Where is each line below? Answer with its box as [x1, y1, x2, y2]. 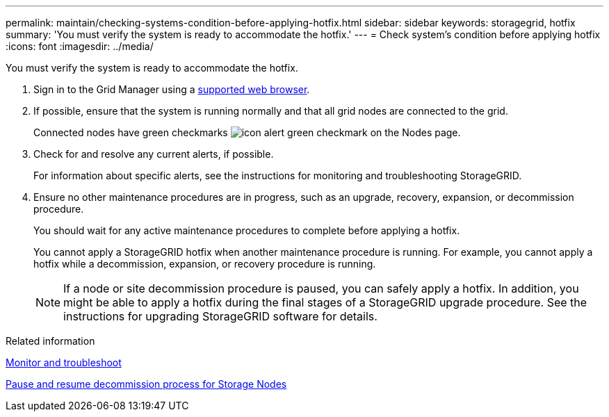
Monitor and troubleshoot [6, 357, 122, 368]
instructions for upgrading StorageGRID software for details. [63, 309, 377, 323]
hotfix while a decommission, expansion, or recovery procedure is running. [33, 258, 376, 270]
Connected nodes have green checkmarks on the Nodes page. [33, 126, 461, 138]
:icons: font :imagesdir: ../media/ [6, 40, 154, 52]
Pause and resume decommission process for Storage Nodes [6, 378, 287, 390]
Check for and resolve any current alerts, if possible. [33, 148, 274, 160]
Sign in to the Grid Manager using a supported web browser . [33, 83, 310, 95]
